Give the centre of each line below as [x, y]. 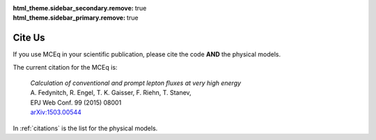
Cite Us [29, 38]
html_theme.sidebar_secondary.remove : [73, 8]
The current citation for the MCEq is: [65, 67]
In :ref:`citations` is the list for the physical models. [85, 128]
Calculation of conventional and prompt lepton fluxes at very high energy [136, 83]
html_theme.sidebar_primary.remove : [69, 18]
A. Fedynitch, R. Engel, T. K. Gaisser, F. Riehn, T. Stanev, [111, 93]
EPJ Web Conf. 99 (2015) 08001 [76, 102]
